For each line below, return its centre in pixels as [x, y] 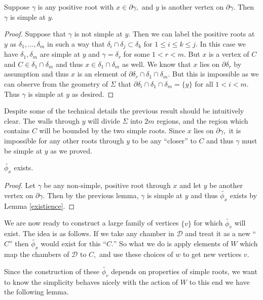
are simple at [60, 54]
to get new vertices [212, 254]
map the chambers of [37, 254]
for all [204, 84]
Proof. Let [20, 185]
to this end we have [219, 282]
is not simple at [98, 34]
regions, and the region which [202, 120]
